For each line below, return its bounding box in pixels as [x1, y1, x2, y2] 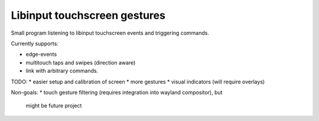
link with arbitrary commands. [25, 68, 99, 75]
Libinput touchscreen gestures [11, 9, 165, 22]
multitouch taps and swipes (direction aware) [25, 59, 136, 66]
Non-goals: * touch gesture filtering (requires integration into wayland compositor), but [11, 89, 223, 96]
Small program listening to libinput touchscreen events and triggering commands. [11, 29, 210, 36]
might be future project [25, 102, 82, 109]
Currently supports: [11, 40, 58, 47]
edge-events [25, 51, 57, 58]
